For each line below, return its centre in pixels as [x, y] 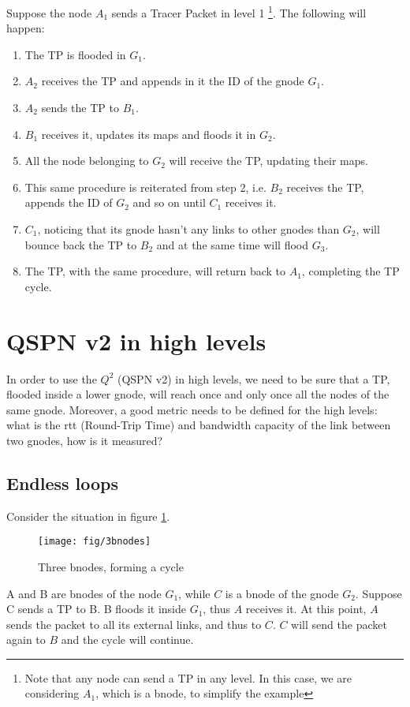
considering [52, 693]
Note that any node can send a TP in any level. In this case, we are [188, 677]
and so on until [169, 202]
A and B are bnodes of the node [84, 593]
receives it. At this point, [306, 609]
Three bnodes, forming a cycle [111, 566]
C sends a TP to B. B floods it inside [96, 609]
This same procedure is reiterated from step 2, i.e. [145, 187]
